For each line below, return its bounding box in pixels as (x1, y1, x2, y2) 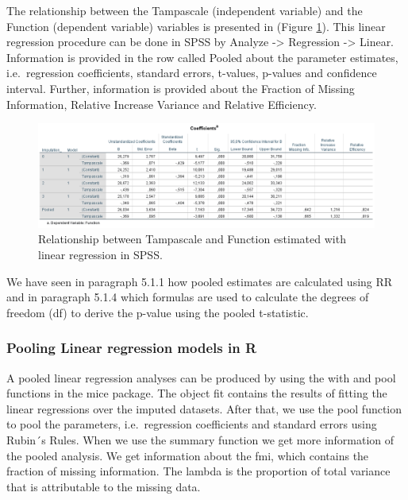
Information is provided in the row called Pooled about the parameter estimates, (6, 48, 398, 65)
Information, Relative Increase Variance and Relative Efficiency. (6, 95, 317, 112)
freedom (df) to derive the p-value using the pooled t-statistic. (6, 304, 309, 320)
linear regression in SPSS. (38, 246, 163, 263)
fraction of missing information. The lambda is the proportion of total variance (6, 463, 391, 479)
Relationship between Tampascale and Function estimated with (38, 231, 346, 247)
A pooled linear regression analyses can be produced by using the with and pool (6, 369, 396, 386)
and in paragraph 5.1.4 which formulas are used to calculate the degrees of (6, 289, 369, 305)
